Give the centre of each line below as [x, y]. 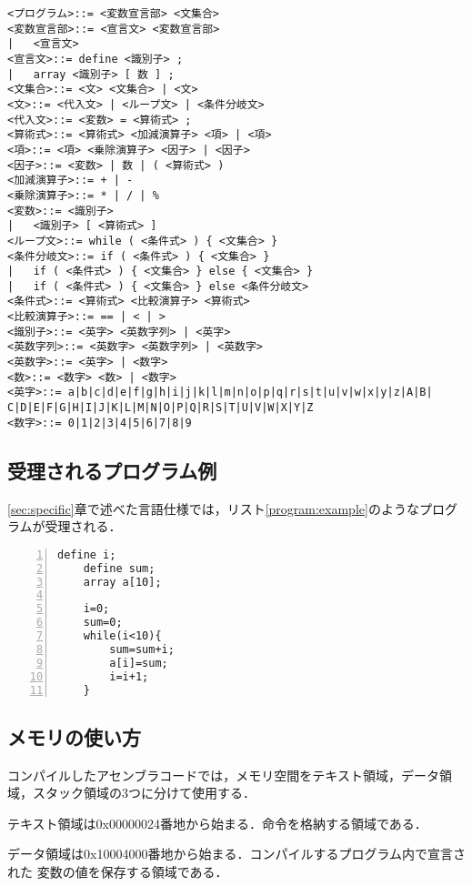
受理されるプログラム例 [112, 470]
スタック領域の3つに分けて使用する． [144, 793]
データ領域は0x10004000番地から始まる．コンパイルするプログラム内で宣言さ [236, 854]
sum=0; [103, 623]
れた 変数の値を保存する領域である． [118, 871]
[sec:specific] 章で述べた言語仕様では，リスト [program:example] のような [213, 508]
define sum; [119, 568]
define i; [87, 554]
